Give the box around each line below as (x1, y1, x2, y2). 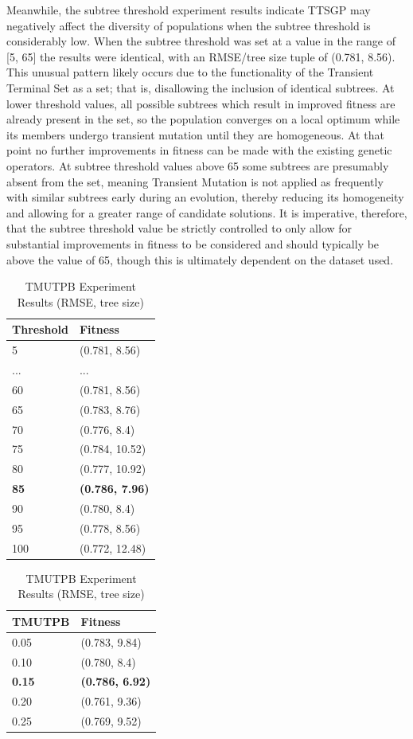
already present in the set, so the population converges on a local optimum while (6, 111, 400, 127)
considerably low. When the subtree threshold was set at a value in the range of (6, 33, 395, 49)
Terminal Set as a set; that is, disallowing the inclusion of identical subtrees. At (6, 79, 395, 96)
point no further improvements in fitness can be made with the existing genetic (6, 142, 392, 158)
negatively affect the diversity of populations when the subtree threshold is (6, 17, 371, 33)
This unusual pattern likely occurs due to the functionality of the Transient (6, 64, 374, 80)
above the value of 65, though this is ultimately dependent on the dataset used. (6, 251, 394, 268)
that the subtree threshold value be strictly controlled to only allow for (6, 220, 353, 237)
